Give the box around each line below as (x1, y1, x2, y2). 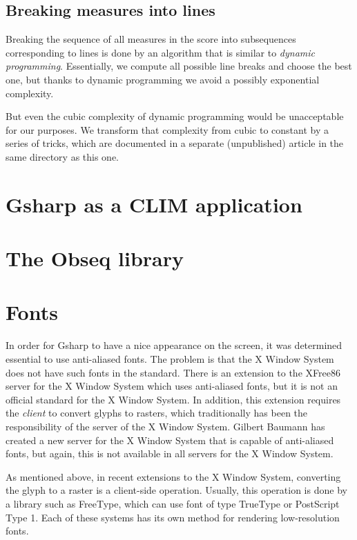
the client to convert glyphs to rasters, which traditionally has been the (6, 406, 308, 420)
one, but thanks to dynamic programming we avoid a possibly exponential (6, 72, 320, 86)
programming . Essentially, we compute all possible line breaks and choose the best (6, 59, 352, 73)
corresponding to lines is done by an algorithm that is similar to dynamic (6, 45, 316, 59)
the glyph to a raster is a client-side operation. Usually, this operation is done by (6, 483, 347, 497)
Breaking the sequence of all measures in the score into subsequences (6, 32, 296, 46)
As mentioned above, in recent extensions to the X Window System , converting (6, 469, 341, 483)
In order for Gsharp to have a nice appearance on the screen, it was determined (6, 338, 342, 352)
